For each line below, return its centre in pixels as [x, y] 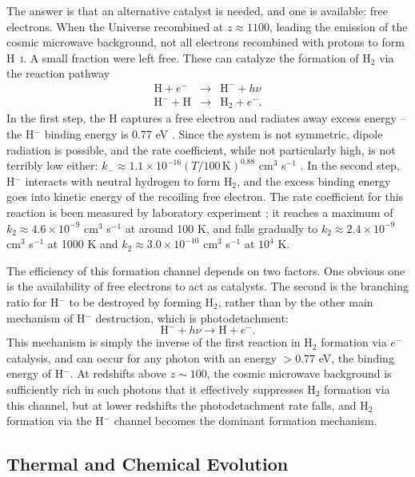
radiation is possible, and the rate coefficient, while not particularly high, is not [201, 149]
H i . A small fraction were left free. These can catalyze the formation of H [189, 57]
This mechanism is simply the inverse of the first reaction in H [160, 342]
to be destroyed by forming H [142, 302]
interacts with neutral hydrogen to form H [129, 180]
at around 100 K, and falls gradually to [221, 228]
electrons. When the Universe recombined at [115, 26]
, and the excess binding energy [314, 180]
